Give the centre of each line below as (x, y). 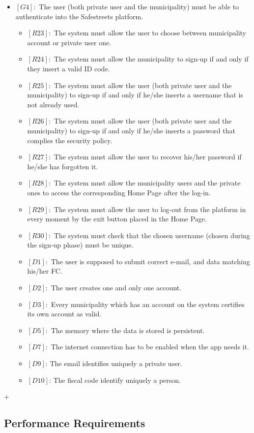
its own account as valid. (64, 314)
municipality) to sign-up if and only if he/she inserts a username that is (135, 95)
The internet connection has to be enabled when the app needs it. (150, 347)
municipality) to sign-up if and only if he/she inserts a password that (131, 130)
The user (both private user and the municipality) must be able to (139, 6)
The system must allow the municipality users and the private (147, 183)
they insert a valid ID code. (69, 68)
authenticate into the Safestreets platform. (79, 16)
